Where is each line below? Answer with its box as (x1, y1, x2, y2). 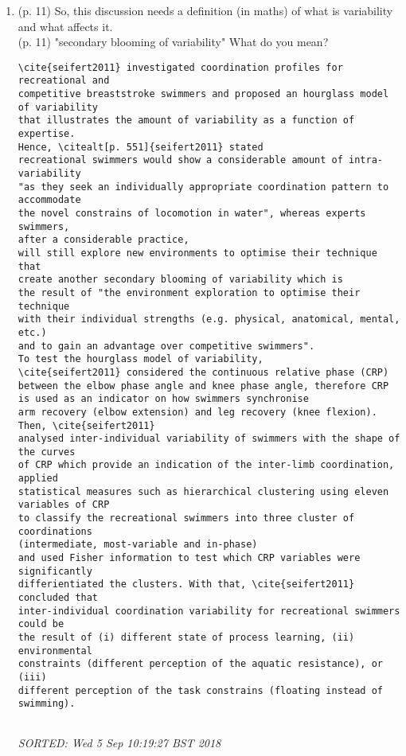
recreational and (18, 75, 110, 87)
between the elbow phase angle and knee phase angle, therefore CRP (18, 380, 389, 392)
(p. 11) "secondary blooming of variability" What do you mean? (18, 33, 329, 50)
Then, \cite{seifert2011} (18, 419, 155, 431)
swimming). (18, 698, 76, 710)
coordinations (18, 525, 92, 537)
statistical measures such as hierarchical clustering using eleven (18, 485, 389, 497)
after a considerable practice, (18, 234, 189, 246)
